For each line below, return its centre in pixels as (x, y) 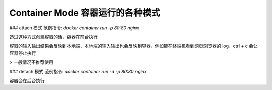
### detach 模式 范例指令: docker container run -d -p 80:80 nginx (78, 71)
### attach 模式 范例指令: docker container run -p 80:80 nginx (74, 28)
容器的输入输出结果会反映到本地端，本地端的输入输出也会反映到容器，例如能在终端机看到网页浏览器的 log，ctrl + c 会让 (133, 46)
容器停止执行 (23, 53)
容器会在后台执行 (27, 80)
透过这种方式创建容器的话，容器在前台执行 (53, 37)
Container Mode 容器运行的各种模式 (85, 13)
